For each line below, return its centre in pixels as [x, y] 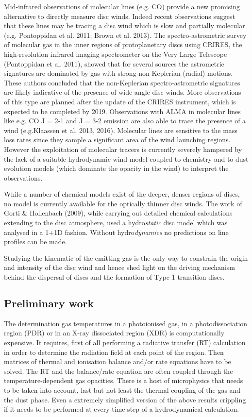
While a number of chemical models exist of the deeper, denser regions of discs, [122, 194]
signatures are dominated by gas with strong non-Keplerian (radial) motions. [118, 73]
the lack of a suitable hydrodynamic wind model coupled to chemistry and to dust [126, 158]
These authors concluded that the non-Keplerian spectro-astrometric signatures [122, 82]
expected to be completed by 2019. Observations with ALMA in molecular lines [122, 111]
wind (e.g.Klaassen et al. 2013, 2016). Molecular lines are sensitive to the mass [121, 130]
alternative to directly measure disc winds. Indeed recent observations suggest [119, 16]
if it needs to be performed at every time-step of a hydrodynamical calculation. [122, 409]
